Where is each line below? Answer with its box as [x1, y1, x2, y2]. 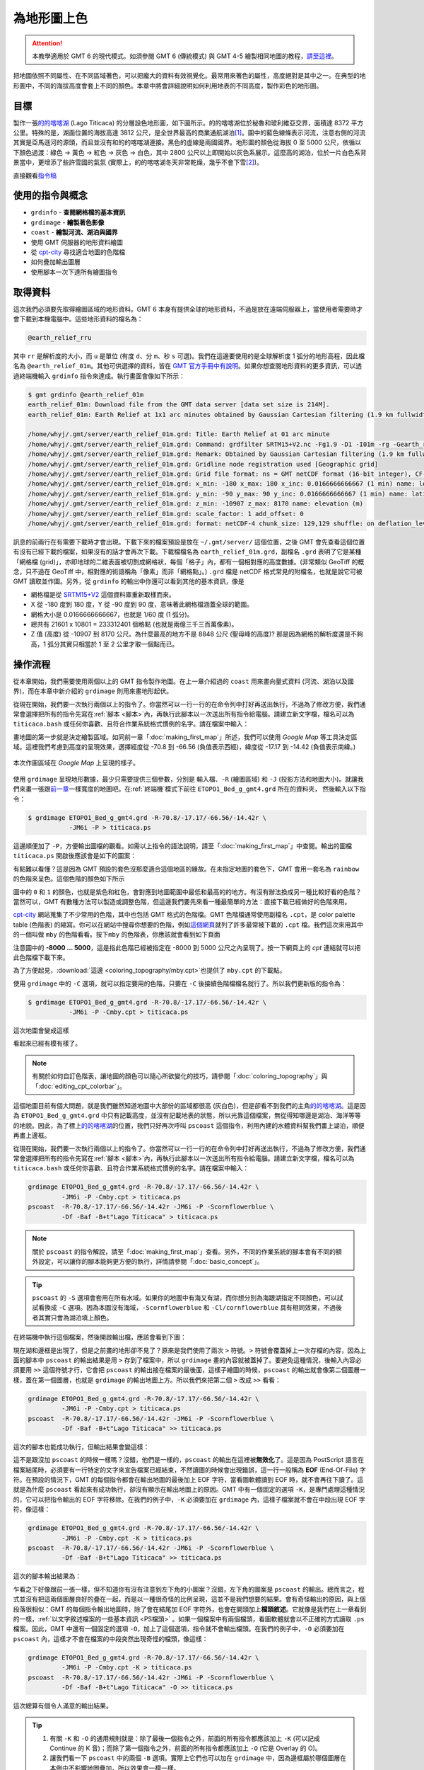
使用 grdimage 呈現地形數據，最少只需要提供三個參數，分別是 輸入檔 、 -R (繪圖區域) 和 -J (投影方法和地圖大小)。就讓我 [13, 775, 364, 783]
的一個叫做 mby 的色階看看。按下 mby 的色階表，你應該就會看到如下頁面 [13, 930, 220, 939]
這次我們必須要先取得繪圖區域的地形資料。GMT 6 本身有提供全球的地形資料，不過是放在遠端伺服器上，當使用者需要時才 [13, 304, 363, 313]
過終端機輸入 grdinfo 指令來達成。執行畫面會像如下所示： [13, 372, 185, 380]
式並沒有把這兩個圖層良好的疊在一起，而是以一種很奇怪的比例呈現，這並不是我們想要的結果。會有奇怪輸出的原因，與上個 [13, 1595, 366, 1604]
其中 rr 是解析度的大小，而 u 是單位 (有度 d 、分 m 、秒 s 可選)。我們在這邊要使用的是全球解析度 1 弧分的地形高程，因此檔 [13, 352, 365, 360]
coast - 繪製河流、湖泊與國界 [30, 228, 118, 236]
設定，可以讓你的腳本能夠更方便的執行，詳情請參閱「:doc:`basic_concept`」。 [37, 1257, 264, 1266]
